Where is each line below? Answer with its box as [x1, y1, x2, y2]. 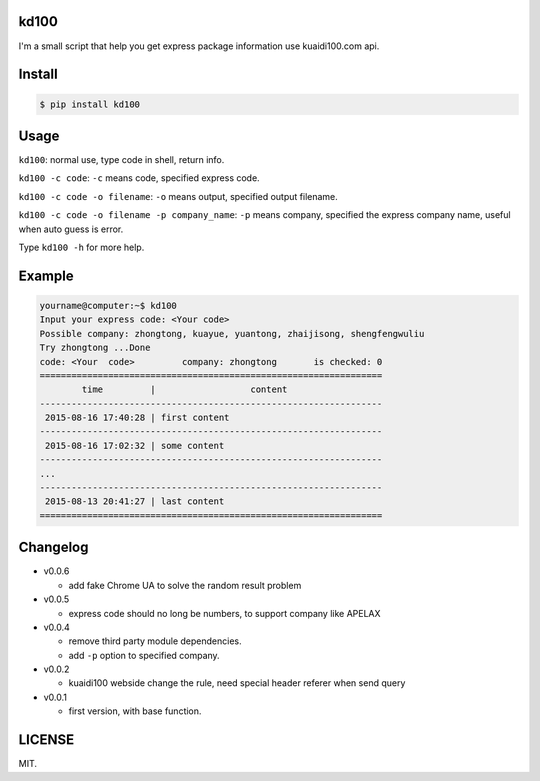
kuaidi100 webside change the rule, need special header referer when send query [68, 677, 406, 689]
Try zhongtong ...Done [39, 342, 151, 354]
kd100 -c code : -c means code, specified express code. [18, 172, 260, 184]
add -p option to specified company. [68, 649, 220, 661]
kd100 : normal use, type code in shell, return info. [18, 154, 225, 166]
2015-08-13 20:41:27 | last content [45, 496, 225, 507]
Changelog [18, 539, 89, 556]
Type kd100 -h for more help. [18, 241, 145, 253]
